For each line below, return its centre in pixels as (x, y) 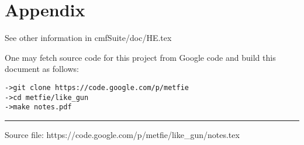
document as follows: (42, 69)
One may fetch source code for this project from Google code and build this (140, 57)
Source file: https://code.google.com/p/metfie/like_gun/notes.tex (122, 134)
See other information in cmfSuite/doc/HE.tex (88, 38)
